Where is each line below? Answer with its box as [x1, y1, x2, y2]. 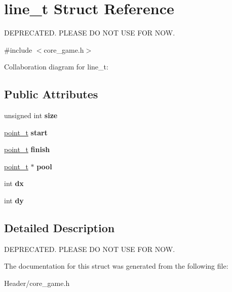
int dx [4, 178, 24, 189]
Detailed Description [4, 220, 115, 236]
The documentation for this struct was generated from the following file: [4, 261, 228, 271]
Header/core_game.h [4, 278, 70, 288]
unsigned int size [4, 110, 58, 121]
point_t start [4, 127, 48, 137]
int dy [4, 195, 24, 206]
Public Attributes [4, 86, 98, 102]
